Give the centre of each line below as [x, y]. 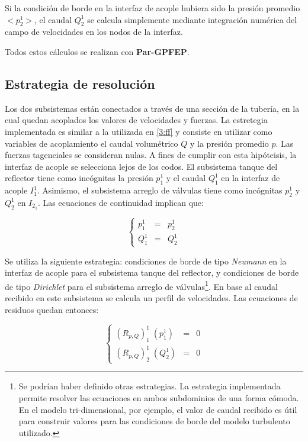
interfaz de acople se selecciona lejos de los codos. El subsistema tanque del [141, 166]
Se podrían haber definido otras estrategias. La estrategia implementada [150, 386]
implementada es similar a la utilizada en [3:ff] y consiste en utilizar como [139, 131]
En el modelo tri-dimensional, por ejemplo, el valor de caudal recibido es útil [158, 409]
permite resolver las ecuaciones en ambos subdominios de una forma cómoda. [159, 397]
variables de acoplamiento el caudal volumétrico [92, 143]
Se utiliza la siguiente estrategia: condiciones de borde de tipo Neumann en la [146, 261]
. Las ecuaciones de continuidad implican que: [121, 202]
